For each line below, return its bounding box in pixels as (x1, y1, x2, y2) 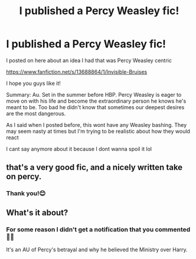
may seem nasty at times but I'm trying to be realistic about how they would (6, 127, 191, 135)
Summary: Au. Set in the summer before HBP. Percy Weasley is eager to (6, 91, 182, 98)
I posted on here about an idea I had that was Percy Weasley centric (6, 57, 172, 64)
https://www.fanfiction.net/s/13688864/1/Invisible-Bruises (6, 68, 148, 75)
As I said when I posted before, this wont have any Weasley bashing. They (6, 121, 187, 128)
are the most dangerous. (6, 110, 66, 117)
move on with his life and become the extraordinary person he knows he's (6, 97, 187, 104)
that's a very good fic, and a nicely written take (6, 162, 183, 172)
